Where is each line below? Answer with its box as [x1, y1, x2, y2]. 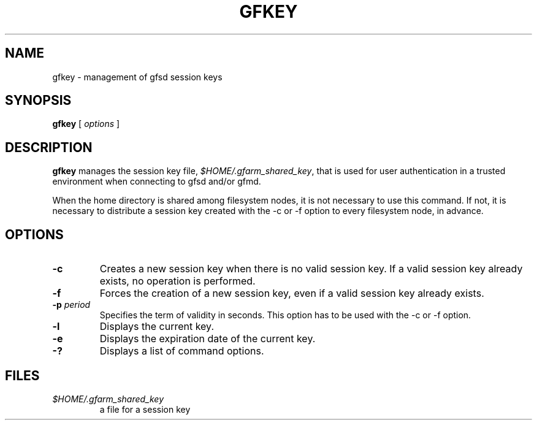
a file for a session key [99, 404, 191, 415]
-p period [52, 299, 91, 310]
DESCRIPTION [5, 139, 93, 155]
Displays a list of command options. [99, 345, 264, 358]
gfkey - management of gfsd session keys [52, 71, 223, 82]
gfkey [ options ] [52, 118, 120, 129]
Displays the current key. [99, 320, 215, 333]
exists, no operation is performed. [99, 275, 256, 288]
